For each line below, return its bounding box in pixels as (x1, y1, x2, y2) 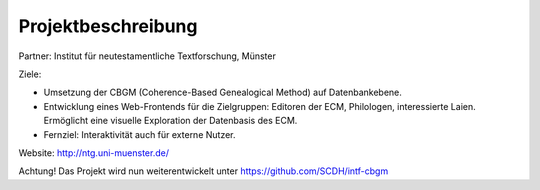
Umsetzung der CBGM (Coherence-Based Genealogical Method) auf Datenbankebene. (43, 86, 402, 99)
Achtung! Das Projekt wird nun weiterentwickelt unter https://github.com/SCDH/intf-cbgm (18, 165, 389, 177)
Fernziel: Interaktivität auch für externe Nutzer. (43, 128, 236, 140)
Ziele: (18, 68, 42, 80)
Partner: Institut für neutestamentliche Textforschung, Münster (18, 50, 277, 62)
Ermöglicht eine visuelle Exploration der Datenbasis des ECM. (43, 115, 298, 127)
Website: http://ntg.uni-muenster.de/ (18, 146, 170, 159)
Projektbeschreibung (18, 15, 198, 37)
